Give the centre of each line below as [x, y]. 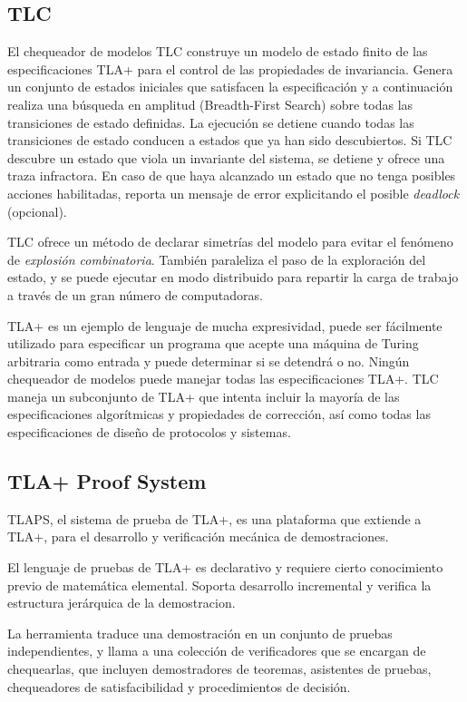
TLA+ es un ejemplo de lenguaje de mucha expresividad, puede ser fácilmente [225, 325]
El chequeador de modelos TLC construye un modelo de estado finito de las [218, 51]
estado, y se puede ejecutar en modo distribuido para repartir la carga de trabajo [233, 277]
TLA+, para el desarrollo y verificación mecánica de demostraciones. [198, 536]
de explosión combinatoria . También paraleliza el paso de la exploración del [217, 259]
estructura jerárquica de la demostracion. [122, 603]
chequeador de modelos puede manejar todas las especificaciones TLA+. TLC [223, 379]
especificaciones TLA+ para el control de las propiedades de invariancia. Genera [230, 68]
